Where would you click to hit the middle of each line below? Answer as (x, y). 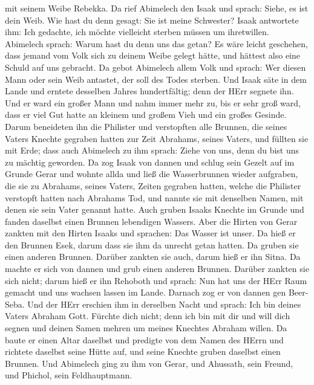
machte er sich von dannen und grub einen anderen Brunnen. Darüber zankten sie (157, 269)
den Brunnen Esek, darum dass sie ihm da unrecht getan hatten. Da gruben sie (152, 244)
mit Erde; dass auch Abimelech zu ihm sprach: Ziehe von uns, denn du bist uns (152, 150)
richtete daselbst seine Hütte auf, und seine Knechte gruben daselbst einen (143, 351)
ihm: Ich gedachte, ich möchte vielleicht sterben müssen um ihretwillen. (137, 32)
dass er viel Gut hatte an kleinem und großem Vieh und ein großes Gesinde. (146, 115)
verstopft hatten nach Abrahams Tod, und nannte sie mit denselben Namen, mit (154, 197)
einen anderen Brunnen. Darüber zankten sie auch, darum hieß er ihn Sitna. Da (153, 257)
